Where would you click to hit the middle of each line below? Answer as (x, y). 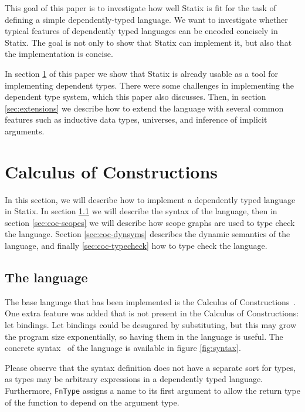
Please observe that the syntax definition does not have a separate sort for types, (150, 367)
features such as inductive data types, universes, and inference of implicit (136, 119)
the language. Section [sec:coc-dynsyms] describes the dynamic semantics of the (148, 234)
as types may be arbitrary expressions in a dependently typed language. (134, 379)
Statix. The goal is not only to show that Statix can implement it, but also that (148, 42)
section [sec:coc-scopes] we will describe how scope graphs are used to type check (150, 222)
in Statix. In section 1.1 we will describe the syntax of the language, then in (141, 211)
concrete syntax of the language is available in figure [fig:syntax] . (123, 348)
